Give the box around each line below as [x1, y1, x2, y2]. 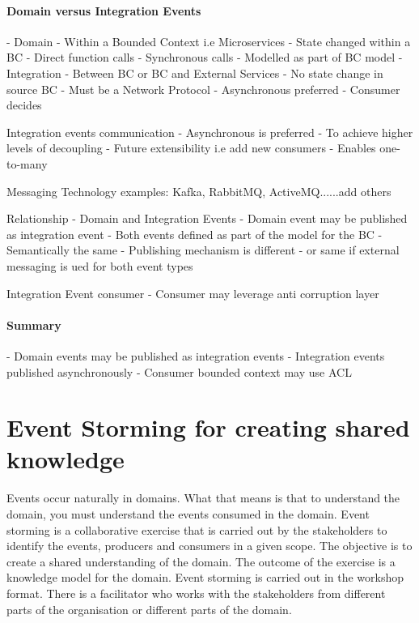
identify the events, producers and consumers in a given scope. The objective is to [6, 537, 413, 554]
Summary [6, 316, 61, 333]
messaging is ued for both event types [6, 257, 193, 274]
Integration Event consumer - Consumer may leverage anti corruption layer [6, 284, 379, 301]
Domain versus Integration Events [6, 2, 201, 19]
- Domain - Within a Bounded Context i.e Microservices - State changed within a [6, 32, 411, 49]
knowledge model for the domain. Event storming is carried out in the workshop [6, 569, 404, 586]
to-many [6, 155, 48, 172]
